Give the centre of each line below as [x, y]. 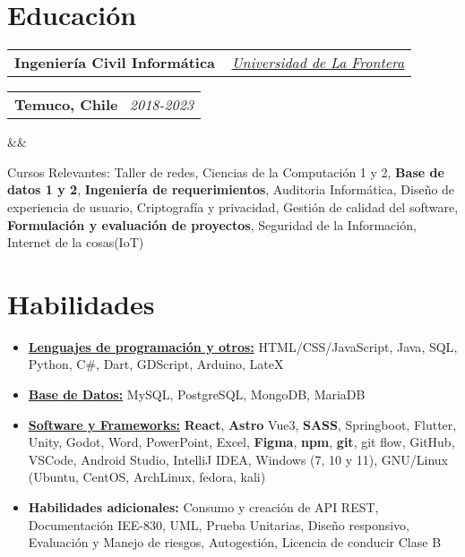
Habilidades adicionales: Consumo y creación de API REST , [203, 506]
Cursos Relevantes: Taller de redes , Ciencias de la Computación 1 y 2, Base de [226, 171]
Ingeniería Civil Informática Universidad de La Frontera [210, 63]
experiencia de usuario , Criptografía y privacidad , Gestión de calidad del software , [233, 206]
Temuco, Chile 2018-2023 [104, 105]
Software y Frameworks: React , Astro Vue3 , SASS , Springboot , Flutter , [242, 424]
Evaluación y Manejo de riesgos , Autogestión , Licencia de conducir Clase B [235, 542]
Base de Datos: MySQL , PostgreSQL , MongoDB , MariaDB [197, 394]
